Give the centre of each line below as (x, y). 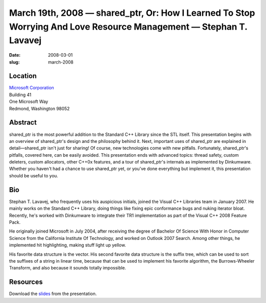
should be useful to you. (34, 175)
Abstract (23, 122)
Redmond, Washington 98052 (39, 108)
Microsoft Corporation (32, 88)
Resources (26, 282)
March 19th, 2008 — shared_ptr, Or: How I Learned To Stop (132, 13)
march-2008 (61, 62)
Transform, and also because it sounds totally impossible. (68, 268)
